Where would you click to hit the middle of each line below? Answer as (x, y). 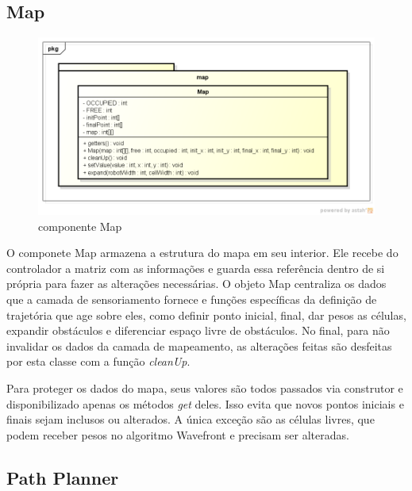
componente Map (80, 226)
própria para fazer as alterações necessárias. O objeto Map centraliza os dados (196, 284)
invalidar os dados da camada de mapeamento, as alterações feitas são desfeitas (199, 345)
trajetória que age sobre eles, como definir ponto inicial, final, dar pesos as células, (206, 315)
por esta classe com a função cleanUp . (98, 361)
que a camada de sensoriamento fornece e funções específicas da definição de (192, 299)
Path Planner (63, 477)
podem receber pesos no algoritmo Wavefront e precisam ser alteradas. (178, 434)
